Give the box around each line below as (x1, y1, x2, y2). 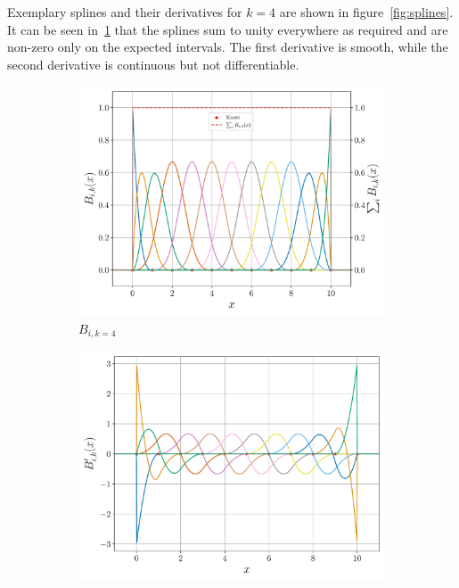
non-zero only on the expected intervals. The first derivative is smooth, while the (7, 37, 448, 56)
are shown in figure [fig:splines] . (279, 3, 454, 21)
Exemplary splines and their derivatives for (7, 3, 242, 21)
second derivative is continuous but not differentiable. (7, 54, 299, 73)
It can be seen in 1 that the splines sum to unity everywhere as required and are (7, 20, 448, 38)
